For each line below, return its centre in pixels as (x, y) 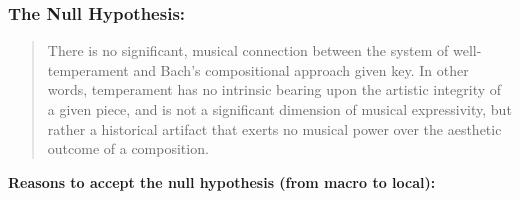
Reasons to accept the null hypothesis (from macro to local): (222, 181)
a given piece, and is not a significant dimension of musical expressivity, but (279, 109)
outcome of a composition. (128, 148)
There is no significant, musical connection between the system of (248, 50)
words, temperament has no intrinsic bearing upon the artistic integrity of (274, 89)
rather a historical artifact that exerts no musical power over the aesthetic (274, 128)
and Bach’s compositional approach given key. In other (301, 69)
